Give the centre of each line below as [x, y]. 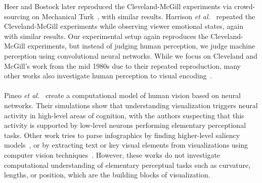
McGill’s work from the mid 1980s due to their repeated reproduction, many [122, 65]
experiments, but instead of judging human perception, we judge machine [141, 46]
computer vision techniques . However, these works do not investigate [112, 154]
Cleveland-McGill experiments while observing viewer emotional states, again [124, 26]
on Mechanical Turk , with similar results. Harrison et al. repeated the [144, 16]
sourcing [17, 16]
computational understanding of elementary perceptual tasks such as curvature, [127, 165]
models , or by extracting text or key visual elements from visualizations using [126, 145]
